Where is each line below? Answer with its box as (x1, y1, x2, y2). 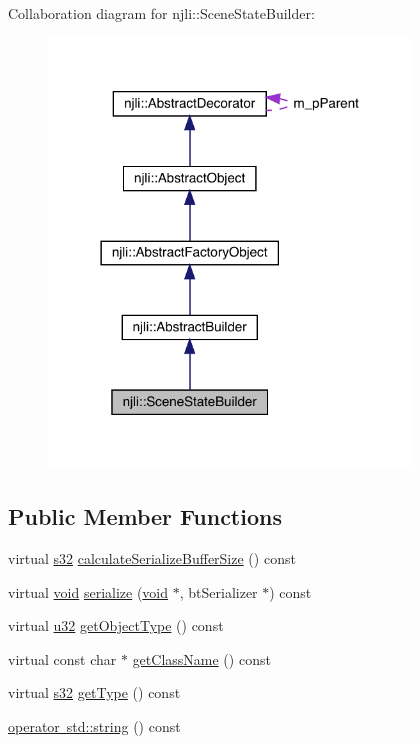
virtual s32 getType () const (8, 682, 181, 703)
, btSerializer (179, 581, 258, 602)
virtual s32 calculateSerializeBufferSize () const (8, 547, 296, 568)
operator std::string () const (8, 715, 181, 736)
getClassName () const (132, 648, 271, 669)
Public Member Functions (8, 501, 282, 532)
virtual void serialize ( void (8, 581, 169, 602)
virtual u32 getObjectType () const (8, 615, 224, 636)
